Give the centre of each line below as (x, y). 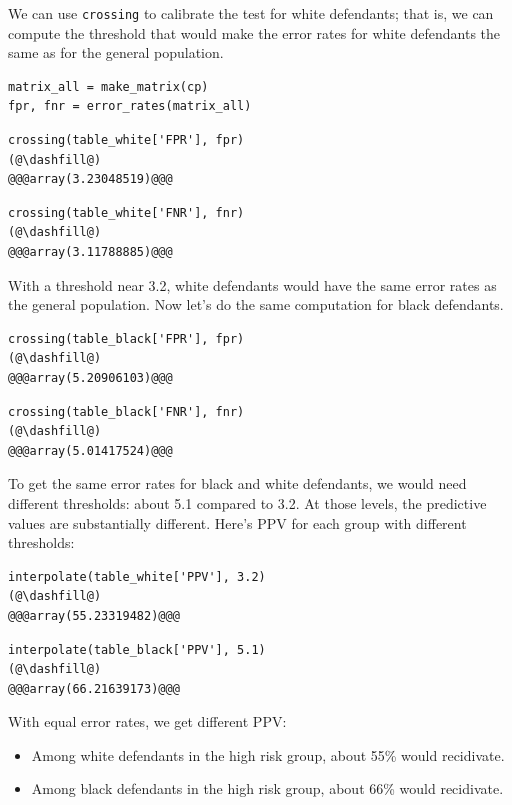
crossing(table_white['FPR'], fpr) (126, 140)
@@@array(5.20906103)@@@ (90, 377)
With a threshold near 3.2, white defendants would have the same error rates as (252, 284)
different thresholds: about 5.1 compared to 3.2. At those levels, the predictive (247, 502)
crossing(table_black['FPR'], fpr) (126, 338)
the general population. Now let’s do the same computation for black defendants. (256, 304)
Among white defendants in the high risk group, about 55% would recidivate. (268, 754)
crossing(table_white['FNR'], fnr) (126, 212)
